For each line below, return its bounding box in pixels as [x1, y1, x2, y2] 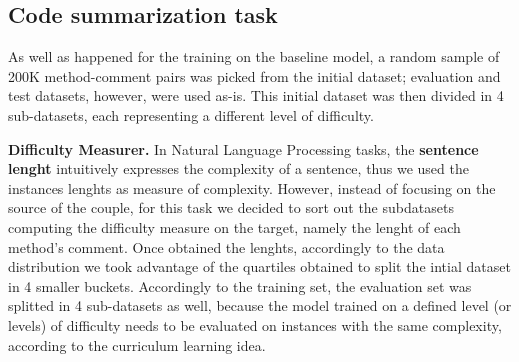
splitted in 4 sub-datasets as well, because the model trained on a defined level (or [8, 295, 512, 316]
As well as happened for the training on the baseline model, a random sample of [8, 46, 500, 67]
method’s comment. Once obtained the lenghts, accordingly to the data [8, 236, 445, 257]
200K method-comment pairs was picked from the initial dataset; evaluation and [8, 65, 501, 86]
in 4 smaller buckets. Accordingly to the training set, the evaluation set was [8, 275, 472, 296]
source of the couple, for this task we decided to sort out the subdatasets [8, 197, 454, 218]
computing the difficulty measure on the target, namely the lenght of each [8, 216, 461, 237]
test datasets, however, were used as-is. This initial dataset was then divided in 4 [8, 85, 504, 106]
